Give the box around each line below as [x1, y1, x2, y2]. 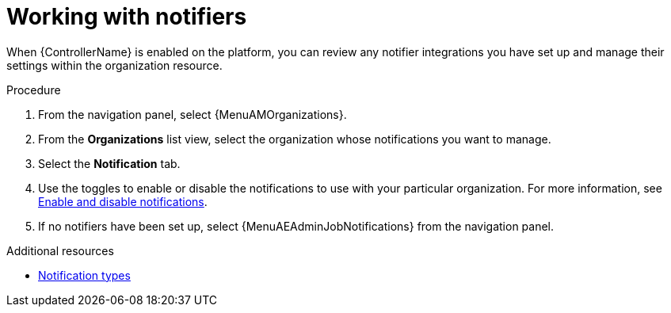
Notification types [38, 268, 131, 282]
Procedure [6, 82, 61, 97]
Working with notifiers [6, 3, 247, 30]
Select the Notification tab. [38, 156, 181, 170]
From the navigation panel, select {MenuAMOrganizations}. [38, 107, 347, 121]
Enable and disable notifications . [38, 194, 208, 208]
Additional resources [6, 243, 114, 258]
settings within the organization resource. [6, 58, 223, 72]
